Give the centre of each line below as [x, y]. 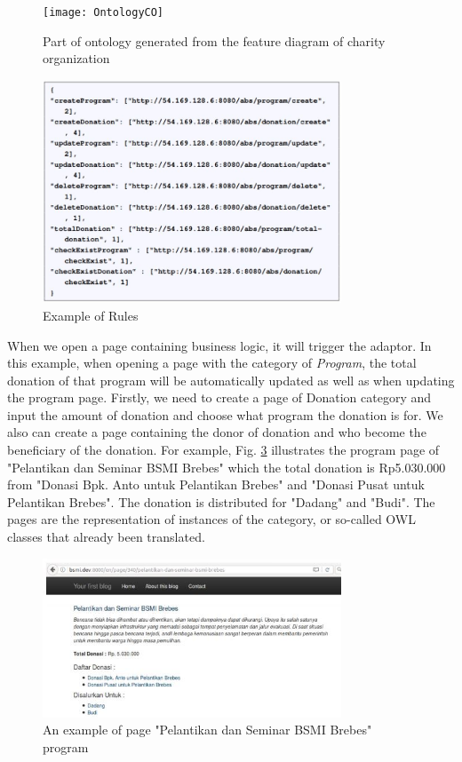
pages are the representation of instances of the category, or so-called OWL [212, 519]
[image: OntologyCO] [104, 12]
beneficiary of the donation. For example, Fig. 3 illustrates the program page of [223, 450]
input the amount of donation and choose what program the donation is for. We [225, 414]
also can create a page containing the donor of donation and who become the [217, 432]
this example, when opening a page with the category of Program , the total [212, 363]
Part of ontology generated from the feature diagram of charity [214, 40]
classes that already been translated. [106, 537]
